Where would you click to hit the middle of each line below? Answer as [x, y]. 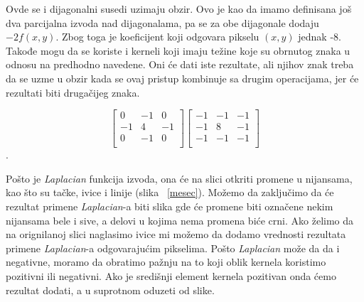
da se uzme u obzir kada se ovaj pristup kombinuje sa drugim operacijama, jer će [182, 78]
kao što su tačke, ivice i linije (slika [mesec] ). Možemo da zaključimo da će [170, 192]
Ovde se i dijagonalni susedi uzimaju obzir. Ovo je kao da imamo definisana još [179, 9]
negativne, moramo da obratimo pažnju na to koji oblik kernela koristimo [166, 262]
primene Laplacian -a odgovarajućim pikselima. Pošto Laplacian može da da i [173, 248]
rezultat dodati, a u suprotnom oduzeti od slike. [110, 290]
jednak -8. [320, 37]
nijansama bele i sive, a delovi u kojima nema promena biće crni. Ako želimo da [180, 220]
